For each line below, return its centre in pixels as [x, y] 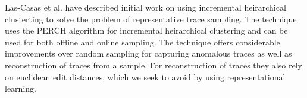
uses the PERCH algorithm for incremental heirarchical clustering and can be [146, 30]
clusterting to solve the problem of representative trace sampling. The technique [151, 19]
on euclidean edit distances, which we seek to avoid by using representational [145, 76]
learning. [21, 88]
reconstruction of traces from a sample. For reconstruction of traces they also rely [153, 65]
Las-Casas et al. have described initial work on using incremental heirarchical [145, 7]
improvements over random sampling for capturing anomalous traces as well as [148, 53]
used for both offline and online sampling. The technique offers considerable [142, 42]
